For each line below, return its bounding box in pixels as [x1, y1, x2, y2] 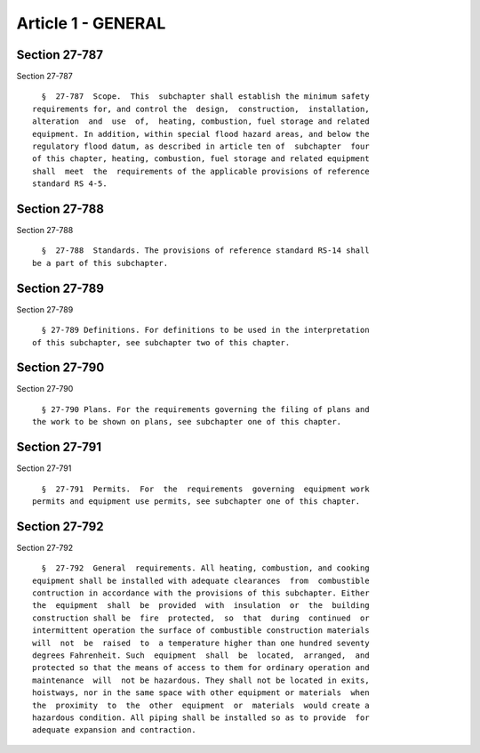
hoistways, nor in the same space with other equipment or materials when [32, 688, 370, 698]
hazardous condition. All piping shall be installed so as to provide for [32, 712, 370, 723]
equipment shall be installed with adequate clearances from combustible [32, 575, 370, 586]
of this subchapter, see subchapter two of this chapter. [32, 337, 291, 347]
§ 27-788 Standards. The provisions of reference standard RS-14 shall [41, 246, 370, 255]
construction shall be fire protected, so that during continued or [32, 612, 370, 623]
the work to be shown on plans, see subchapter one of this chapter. [32, 417, 342, 427]
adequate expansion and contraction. [32, 725, 197, 735]
